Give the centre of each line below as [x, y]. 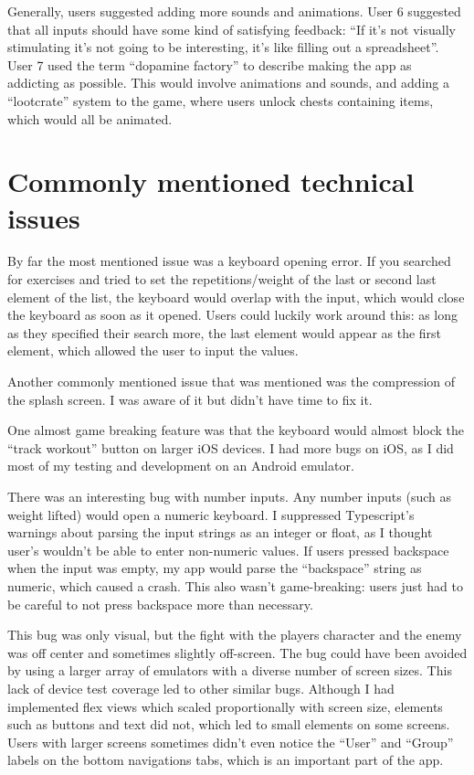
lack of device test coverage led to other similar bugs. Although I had [201, 688]
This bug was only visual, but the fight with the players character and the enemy [235, 635]
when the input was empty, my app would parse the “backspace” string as [215, 568]
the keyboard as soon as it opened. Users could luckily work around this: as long [233, 315]
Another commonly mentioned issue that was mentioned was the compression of [232, 382]
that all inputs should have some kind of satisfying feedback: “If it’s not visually [232, 29]
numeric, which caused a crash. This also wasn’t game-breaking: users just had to [235, 585]
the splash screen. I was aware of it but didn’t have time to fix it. [190, 399]
